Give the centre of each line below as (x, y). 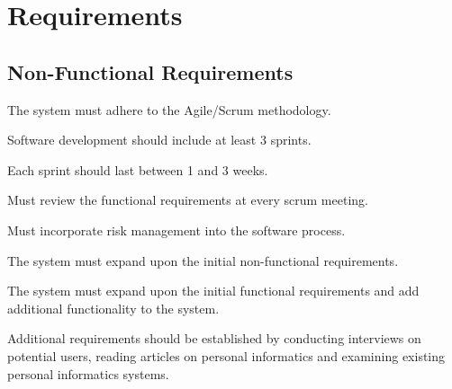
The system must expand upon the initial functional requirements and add (213, 291)
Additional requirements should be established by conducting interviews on (214, 338)
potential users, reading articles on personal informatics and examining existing (226, 355)
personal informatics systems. (88, 373)
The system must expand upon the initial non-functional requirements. (203, 260)
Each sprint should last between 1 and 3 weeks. (138, 169)
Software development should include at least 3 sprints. (159, 140)
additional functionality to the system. (113, 308)
